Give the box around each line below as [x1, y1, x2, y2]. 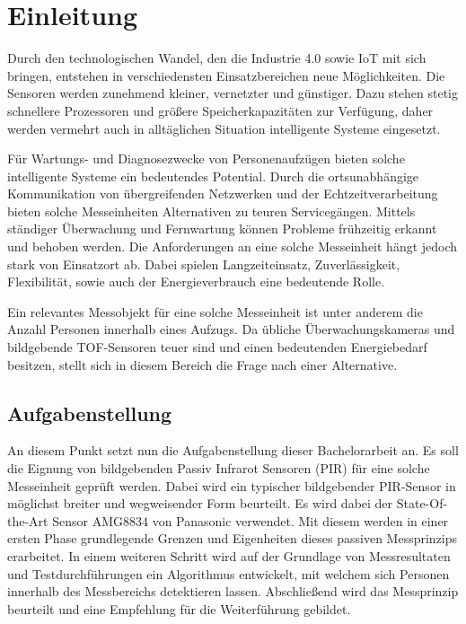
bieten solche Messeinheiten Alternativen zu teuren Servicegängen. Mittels [7, 201, 416, 220]
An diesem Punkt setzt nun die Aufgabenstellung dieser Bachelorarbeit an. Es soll [7, 441, 459, 460]
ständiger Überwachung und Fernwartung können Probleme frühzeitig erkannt [7, 219, 437, 238]
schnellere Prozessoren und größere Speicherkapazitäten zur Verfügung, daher [7, 101, 434, 119]
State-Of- [396, 494, 448, 513]
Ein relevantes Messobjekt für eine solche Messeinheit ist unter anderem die [7, 302, 423, 321]
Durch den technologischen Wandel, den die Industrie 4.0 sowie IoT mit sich [7, 48, 426, 67]
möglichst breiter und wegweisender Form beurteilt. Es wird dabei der [7, 494, 393, 513]
